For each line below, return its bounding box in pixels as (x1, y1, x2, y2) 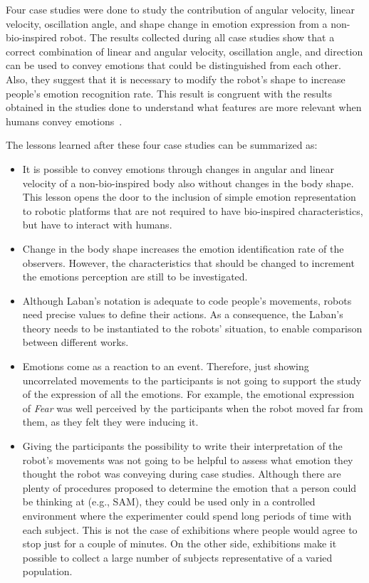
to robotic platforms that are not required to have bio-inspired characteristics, (22, 203, 363, 218)
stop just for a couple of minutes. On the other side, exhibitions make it (22, 536, 337, 551)
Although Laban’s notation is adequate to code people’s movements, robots (22, 293, 352, 308)
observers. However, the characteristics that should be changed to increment (22, 255, 355, 270)
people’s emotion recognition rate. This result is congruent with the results (6, 85, 332, 100)
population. (22, 564, 73, 579)
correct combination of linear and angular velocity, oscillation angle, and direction (6, 43, 363, 58)
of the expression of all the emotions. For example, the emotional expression (22, 387, 355, 401)
